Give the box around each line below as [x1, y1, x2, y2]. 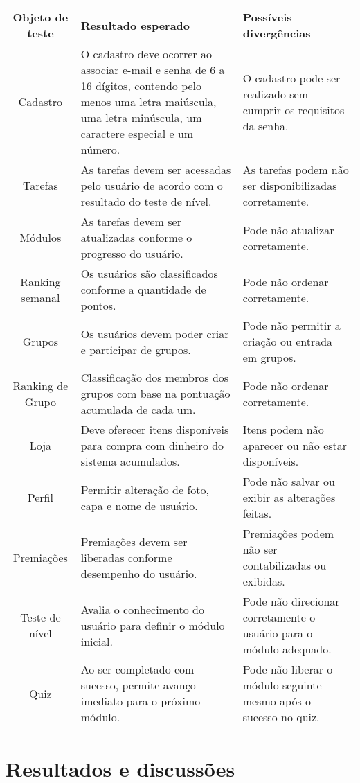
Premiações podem [242, 525, 334, 541]
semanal [21, 289, 60, 306]
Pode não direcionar [242, 593, 340, 609]
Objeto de [12, 9, 69, 25]
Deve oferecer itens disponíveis [80, 421, 229, 437]
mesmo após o [242, 693, 312, 709]
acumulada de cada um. [80, 401, 196, 417]
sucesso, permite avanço [80, 677, 196, 693]
